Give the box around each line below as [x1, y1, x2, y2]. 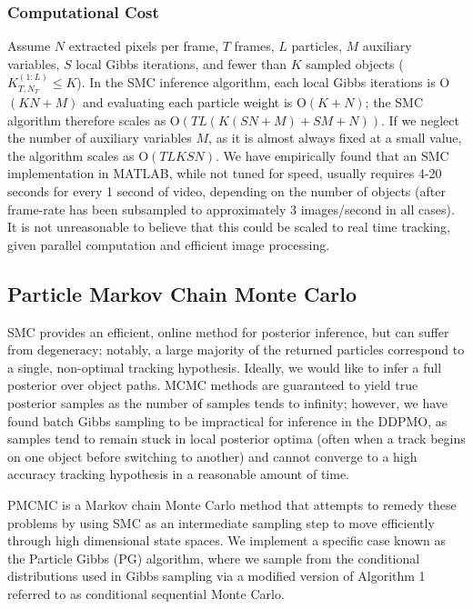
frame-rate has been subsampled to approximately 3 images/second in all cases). [7, 199, 455, 218]
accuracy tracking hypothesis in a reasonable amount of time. [7, 464, 350, 484]
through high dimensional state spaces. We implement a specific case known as [7, 531, 446, 550]
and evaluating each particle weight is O [82, 93, 307, 112]
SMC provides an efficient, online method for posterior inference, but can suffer [7, 322, 449, 341]
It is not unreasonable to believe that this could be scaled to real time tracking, [7, 217, 450, 236]
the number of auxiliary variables [7, 128, 192, 147]
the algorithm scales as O [7, 145, 149, 165]
